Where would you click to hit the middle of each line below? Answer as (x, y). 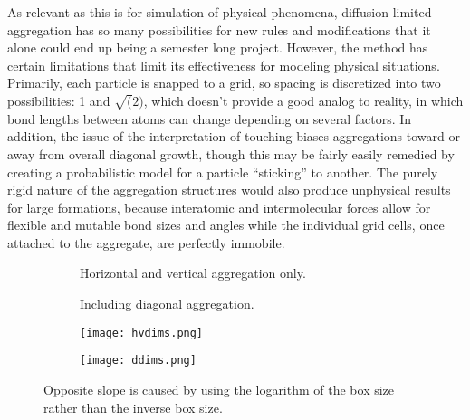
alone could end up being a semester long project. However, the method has (218, 48)
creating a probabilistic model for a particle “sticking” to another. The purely (223, 172)
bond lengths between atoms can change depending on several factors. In (210, 118)
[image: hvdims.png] (142, 333)
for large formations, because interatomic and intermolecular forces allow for (219, 207)
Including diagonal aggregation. (167, 304)
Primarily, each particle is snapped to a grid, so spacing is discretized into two (224, 83)
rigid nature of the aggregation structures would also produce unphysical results (229, 190)
